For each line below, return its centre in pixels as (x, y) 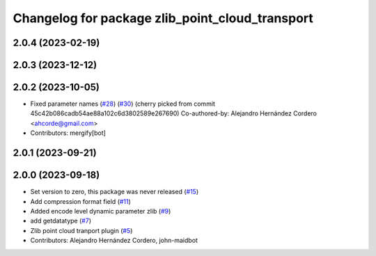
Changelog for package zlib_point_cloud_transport (163, 18)
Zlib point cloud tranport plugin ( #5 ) (81, 230)
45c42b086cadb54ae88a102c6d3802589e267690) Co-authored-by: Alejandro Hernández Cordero (173, 113)
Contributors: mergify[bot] (68, 133)
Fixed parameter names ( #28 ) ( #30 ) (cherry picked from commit (123, 104)
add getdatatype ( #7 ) (61, 221)
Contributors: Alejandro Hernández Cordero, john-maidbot (114, 241)
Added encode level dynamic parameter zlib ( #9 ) (101, 211)
